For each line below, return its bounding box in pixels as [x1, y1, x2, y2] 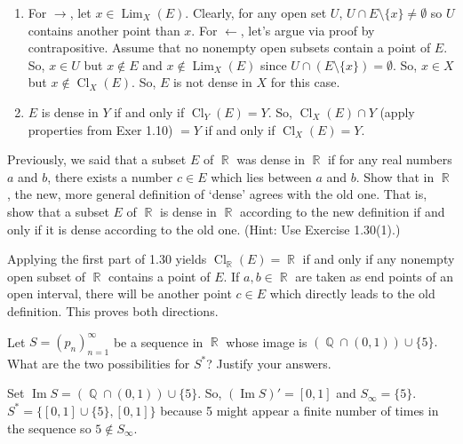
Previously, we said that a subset [7, 150, 187, 169]
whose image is [226, 332, 307, 350]
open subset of [7, 266, 86, 285]
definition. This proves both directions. [7, 301, 219, 320]
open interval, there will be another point [7, 284, 232, 303]
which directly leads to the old [269, 284, 435, 303]
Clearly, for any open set [192, 4, 327, 21]
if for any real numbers [327, 150, 452, 169]
